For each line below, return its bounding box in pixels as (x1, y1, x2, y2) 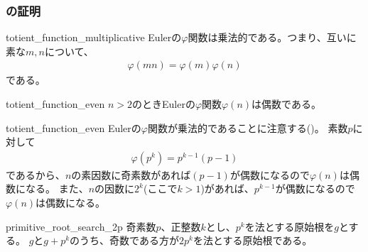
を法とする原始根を (244, 219, 335, 234)
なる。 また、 (25, 181, 89, 196)
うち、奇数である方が (80, 233, 179, 248)
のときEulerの (131, 97, 195, 111)
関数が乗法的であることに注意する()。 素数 (147, 120, 348, 135)
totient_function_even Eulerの (6, 120, 141, 135)
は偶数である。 (251, 97, 321, 111)
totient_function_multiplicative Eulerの (6, 30, 182, 45)
